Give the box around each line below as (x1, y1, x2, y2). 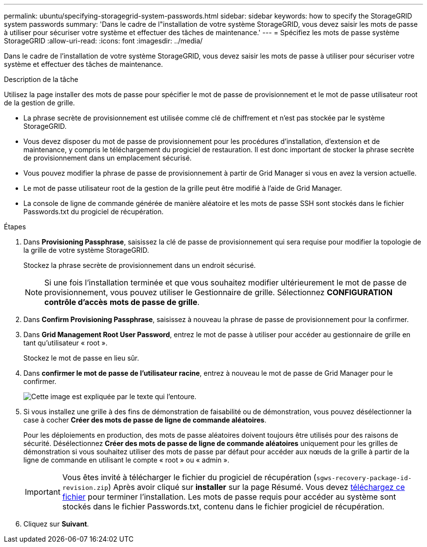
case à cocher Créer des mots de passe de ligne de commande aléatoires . (23, 416, 267, 424)
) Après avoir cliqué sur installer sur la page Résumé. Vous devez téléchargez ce (108, 482, 405, 492)
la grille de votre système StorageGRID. (23, 246, 149, 254)
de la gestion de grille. (4, 99, 75, 107)
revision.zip (62, 484, 108, 491)
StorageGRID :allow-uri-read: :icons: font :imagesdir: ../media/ (4, 37, 203, 45)
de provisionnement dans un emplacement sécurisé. (23, 154, 192, 162)
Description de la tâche (4, 75, 78, 83)
